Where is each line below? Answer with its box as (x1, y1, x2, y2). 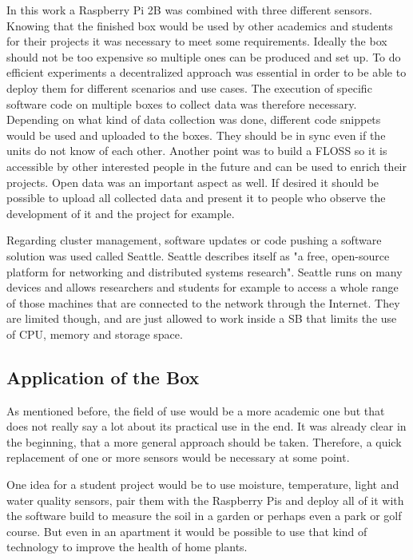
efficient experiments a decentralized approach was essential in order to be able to (6, 64, 407, 81)
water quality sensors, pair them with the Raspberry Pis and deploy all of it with (6, 491, 404, 508)
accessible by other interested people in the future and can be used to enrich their (6, 157, 407, 174)
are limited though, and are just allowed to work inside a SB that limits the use (6, 310, 397, 327)
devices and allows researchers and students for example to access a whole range (6, 279, 399, 296)
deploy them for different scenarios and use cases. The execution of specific (6, 79, 372, 96)
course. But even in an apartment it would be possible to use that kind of (6, 522, 367, 539)
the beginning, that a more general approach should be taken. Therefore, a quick (6, 433, 402, 450)
